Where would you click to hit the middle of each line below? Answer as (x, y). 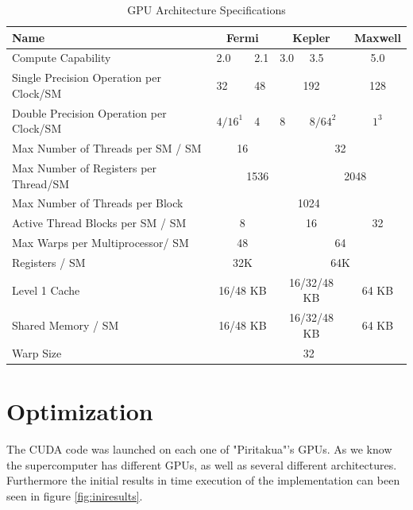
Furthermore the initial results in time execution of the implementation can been (203, 480)
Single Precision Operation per (87, 77)
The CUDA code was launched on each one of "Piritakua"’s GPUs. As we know (199, 448)
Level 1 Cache (46, 290)
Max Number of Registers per (85, 168)
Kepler (311, 37)
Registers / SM (49, 262)
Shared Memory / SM (66, 325)
